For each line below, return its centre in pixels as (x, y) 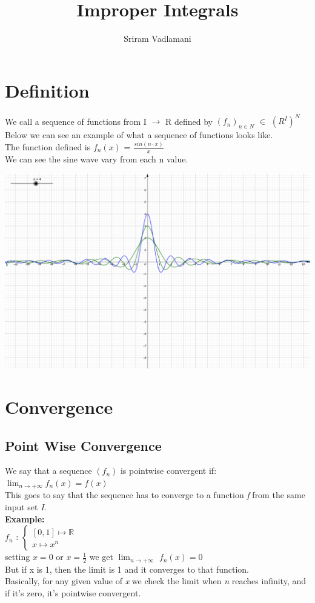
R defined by (189, 121)
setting (18, 557)
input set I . (26, 507)
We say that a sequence (48, 471)
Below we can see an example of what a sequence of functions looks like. (139, 134)
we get (101, 557)
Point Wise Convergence (83, 445)
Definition (47, 90)
